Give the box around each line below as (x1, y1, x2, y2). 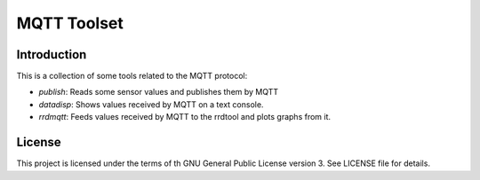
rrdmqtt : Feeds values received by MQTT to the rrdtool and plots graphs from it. (38, 112, 332, 122)
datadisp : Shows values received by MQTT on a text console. (38, 98, 264, 110)
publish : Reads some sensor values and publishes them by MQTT (38, 87, 279, 98)
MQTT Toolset (16, 13, 124, 33)
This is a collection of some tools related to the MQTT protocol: (16, 71, 248, 82)
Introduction (16, 47, 87, 62)
